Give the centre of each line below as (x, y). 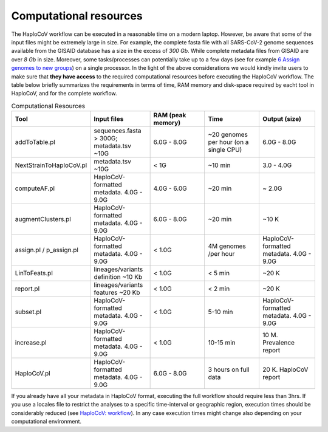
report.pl (27, 289)
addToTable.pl (35, 142)
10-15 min (222, 343)
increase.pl (31, 343)
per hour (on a (228, 142)
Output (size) (282, 119)
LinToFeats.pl (34, 273)
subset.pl (28, 312)
